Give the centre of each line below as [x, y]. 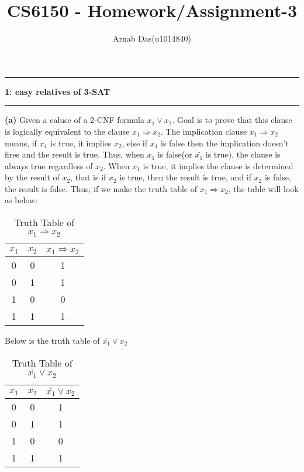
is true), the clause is [243, 154]
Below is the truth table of [52, 340]
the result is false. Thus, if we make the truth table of [101, 188]
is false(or [175, 154]
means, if [21, 143]
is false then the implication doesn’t [225, 143]
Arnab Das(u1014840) [152, 38]
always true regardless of [49, 165]
